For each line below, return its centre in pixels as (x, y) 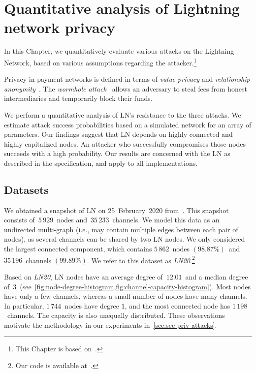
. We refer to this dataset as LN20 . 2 (141, 259)
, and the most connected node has (177, 305)
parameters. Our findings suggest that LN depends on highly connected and (118, 134)
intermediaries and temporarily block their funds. (78, 98)
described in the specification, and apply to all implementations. (101, 163)
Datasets (26, 189)
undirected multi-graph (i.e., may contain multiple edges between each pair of (121, 229)
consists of (19, 220)
